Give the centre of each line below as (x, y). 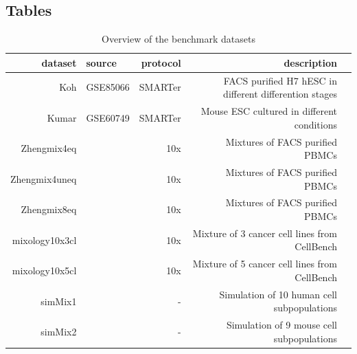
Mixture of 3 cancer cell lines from (265, 233)
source (101, 62)
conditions (315, 124)
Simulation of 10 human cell (278, 294)
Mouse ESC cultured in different (269, 111)
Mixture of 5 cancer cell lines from (265, 264)
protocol (161, 62)
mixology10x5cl (44, 270)
